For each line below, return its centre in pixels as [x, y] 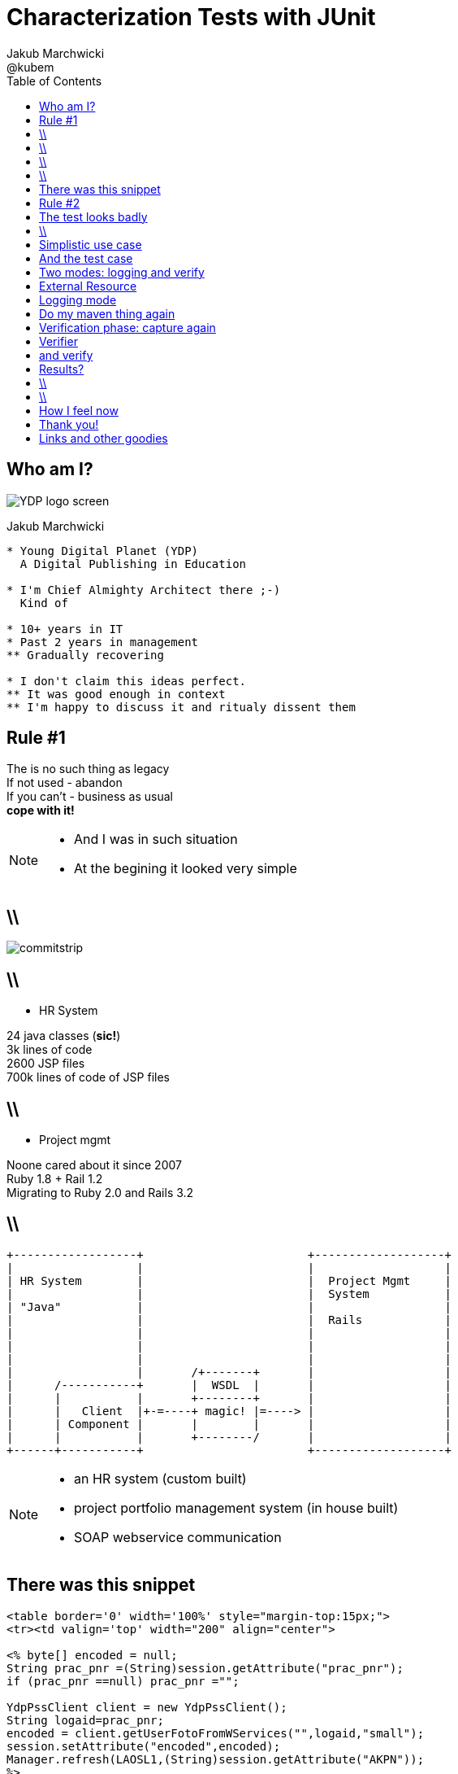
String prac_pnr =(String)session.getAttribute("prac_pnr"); [205, 1668]
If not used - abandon [65, 783]
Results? [62, 369]
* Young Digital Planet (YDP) [103, 551]
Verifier [58, 341]
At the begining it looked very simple [186, 869]
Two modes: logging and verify [122, 272]
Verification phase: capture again [127, 327]
